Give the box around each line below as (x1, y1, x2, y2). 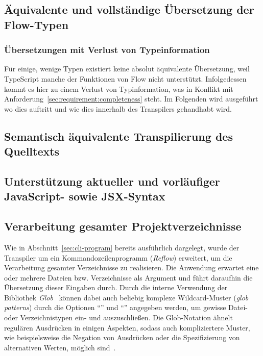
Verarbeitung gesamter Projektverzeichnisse (4, 218, 242, 234)
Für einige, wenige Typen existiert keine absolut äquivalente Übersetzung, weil (4, 63, 250, 74)
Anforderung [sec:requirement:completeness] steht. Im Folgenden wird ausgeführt (4, 93, 258, 104)
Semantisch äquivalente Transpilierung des (4, 128, 233, 144)
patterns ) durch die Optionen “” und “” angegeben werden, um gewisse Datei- (4, 302, 248, 313)
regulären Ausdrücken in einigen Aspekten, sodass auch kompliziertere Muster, (4, 322, 250, 333)
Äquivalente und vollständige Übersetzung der (4, 2, 254, 17)
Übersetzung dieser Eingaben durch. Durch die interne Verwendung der (4, 282, 228, 293)
